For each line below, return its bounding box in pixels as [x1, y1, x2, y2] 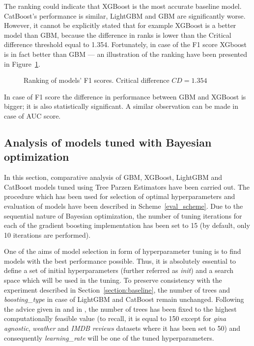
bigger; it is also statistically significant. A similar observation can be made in [4, 101, 239, 111]
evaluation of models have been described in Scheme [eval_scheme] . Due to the [4, 200, 243, 211]
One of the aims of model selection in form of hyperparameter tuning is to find [4, 246, 241, 256]
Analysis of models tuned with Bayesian [4, 134, 212, 149]
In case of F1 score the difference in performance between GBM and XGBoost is [4, 91, 246, 101]
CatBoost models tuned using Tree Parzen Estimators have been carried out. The [4, 181, 250, 192]
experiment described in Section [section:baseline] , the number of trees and [4, 284, 230, 295]
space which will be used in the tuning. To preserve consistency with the [4, 275, 222, 285]
